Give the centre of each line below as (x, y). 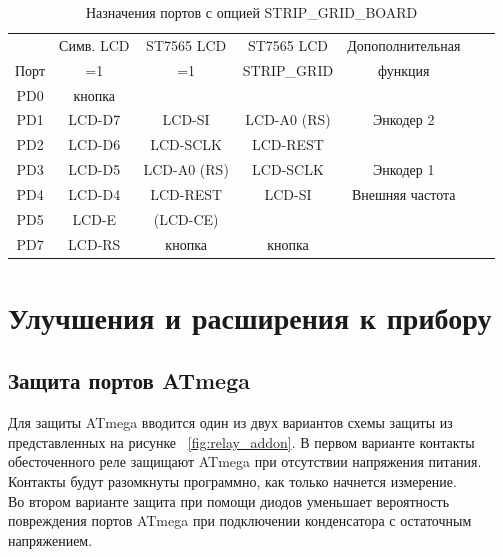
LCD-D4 (94, 193)
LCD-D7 (94, 119)
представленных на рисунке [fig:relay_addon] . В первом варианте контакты (241, 441)
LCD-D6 (94, 144)
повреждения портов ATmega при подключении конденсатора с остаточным (240, 520)
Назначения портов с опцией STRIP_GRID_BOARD (252, 12)
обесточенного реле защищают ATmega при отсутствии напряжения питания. (245, 461)
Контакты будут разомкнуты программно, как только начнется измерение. (232, 481)
